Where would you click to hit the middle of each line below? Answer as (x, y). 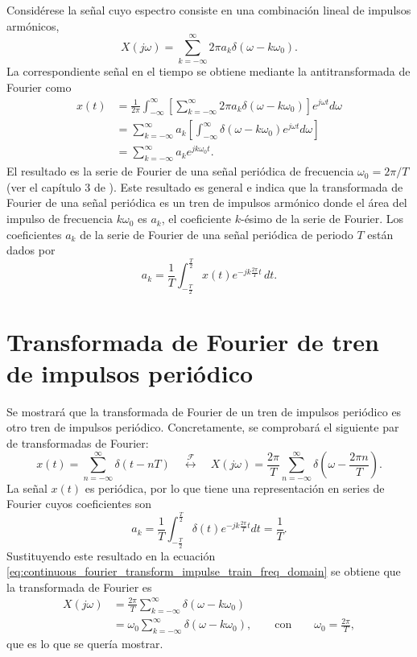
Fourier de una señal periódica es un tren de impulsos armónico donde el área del (207, 202)
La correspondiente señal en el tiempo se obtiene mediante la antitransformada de (208, 71)
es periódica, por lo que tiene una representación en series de (235, 488)
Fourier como (39, 87)
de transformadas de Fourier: (78, 442)
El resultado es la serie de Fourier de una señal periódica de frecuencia (180, 171)
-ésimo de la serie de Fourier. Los (322, 219)
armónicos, (33, 25)
